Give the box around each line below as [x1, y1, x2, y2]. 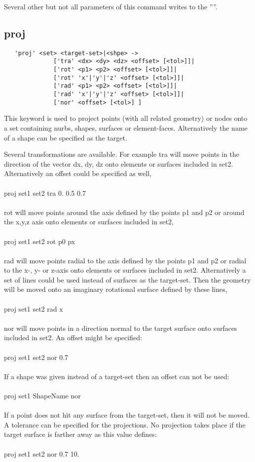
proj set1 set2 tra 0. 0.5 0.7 [4, 187, 86, 198]
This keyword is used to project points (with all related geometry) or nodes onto [4, 113, 248, 123]
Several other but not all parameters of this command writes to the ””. [4, 1, 218, 11]
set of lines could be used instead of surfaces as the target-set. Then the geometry [4, 274, 251, 284]
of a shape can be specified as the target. [4, 132, 127, 142]
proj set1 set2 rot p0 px [4, 236, 75, 246]
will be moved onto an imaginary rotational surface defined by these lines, [4, 284, 227, 294]
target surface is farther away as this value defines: [4, 429, 157, 439]
